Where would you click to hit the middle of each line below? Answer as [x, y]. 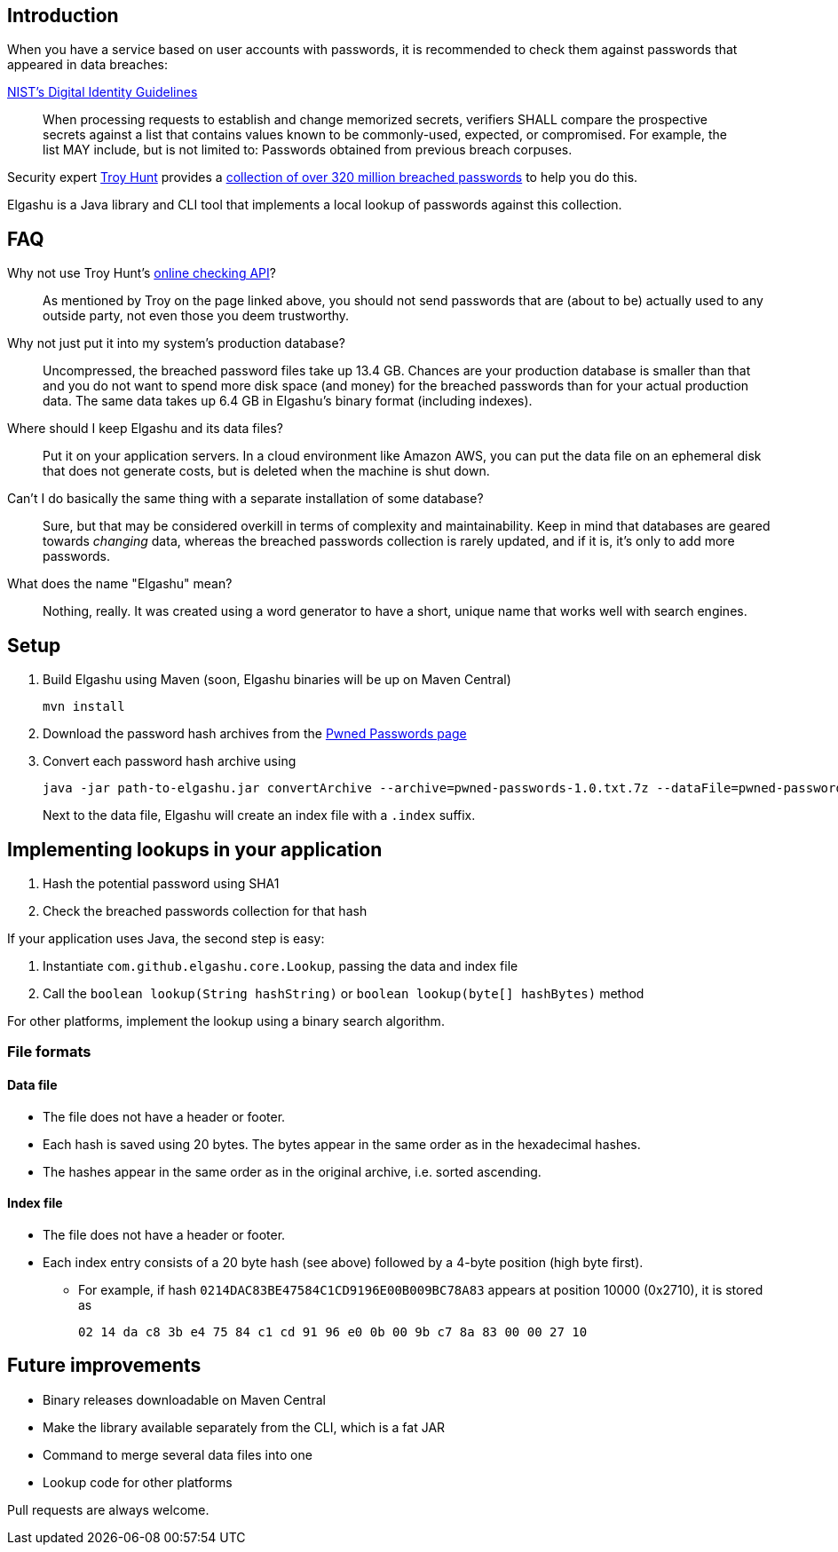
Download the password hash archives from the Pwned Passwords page [255, 734]
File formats [49, 1052]
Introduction [63, 16]
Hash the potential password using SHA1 [161, 883]
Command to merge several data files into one [178, 1454]
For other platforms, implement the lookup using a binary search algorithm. [226, 1020]
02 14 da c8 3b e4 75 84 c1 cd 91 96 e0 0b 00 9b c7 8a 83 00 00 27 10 [333, 1331]
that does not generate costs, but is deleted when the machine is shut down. [266, 471]
